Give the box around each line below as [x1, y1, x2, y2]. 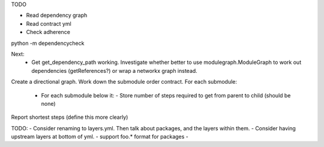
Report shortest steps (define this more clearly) [11, 114, 128, 121]
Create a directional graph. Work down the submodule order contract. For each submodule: [11, 78, 237, 85]
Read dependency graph [26, 12, 88, 19]
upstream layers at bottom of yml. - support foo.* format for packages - [11, 133, 189, 140]
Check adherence [26, 29, 70, 36]
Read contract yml [26, 20, 71, 27]
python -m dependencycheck [11, 39, 85, 47]
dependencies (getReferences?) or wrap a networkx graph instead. [31, 67, 197, 74]
